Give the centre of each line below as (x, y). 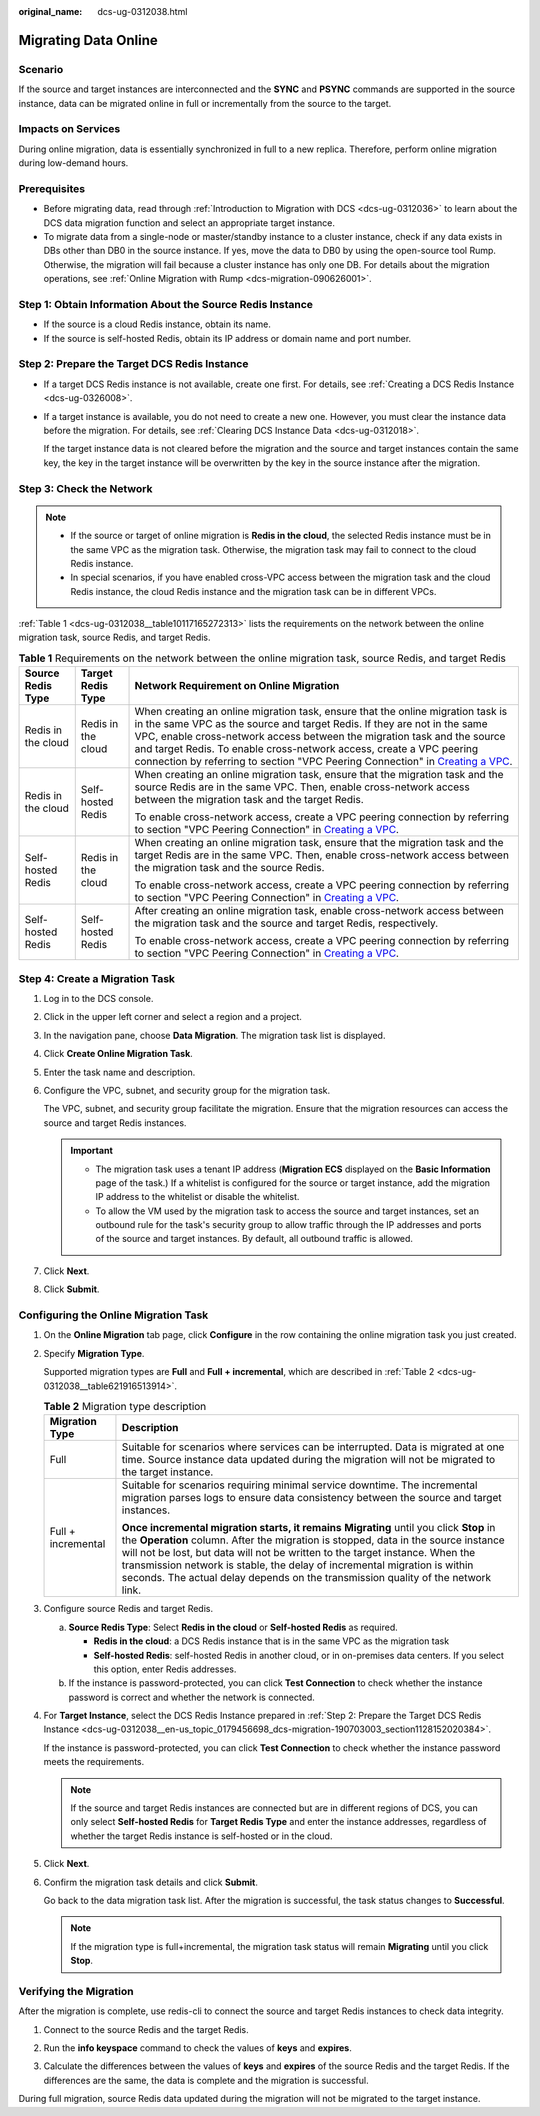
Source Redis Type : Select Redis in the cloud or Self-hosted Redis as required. (233, 1627)
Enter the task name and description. (119, 1072)
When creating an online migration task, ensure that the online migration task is (321, 712)
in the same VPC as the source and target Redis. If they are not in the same (311, 724)
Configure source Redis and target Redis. (128, 1609)
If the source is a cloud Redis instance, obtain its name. (157, 324)
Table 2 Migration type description (125, 1407)
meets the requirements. (94, 1762)
